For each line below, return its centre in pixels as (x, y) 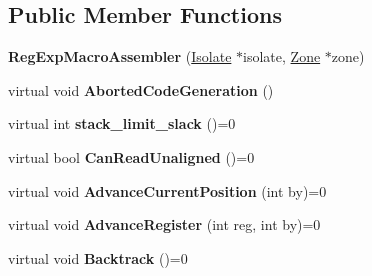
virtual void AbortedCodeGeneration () (141, 89)
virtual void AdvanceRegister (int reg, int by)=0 (164, 224)
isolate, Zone (282, 56)
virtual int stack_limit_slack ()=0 (122, 123)
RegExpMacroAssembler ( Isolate (120, 56)
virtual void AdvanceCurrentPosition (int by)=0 (167, 190)
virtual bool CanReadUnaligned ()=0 (131, 156)
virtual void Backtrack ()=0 (98, 257)
